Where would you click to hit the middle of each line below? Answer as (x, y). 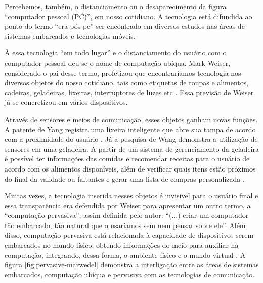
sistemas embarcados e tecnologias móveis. (70, 36)
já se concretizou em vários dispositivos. (66, 102)
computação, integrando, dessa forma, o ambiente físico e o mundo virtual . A (125, 254)
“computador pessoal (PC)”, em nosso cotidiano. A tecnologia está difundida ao (128, 16)
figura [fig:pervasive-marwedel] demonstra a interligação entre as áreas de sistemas (132, 265)
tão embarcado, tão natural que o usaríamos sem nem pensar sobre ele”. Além (125, 225)
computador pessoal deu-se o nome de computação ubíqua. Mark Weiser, (118, 62)
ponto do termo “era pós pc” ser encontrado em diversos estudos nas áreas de (125, 26)
